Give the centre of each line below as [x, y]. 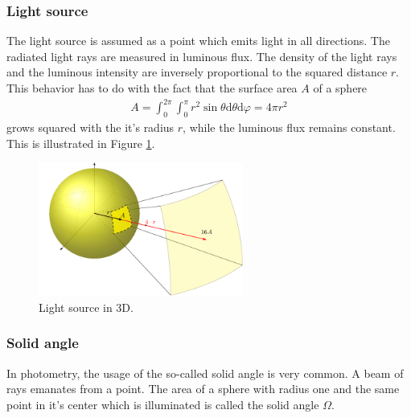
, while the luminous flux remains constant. [289, 127]
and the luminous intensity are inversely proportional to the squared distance [197, 72]
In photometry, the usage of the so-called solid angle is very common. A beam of [205, 373]
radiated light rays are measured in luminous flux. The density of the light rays [202, 56]
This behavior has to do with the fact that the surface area [152, 88]
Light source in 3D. [86, 307]
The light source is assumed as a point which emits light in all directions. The [198, 41]
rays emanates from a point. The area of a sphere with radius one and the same [203, 389]
